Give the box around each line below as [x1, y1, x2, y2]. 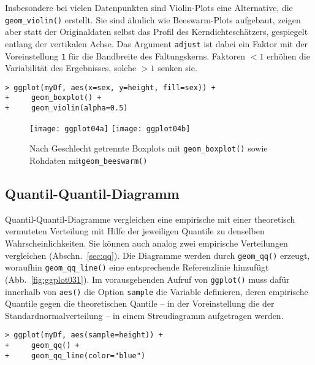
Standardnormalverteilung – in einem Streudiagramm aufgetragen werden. [5, 309, 284, 321]
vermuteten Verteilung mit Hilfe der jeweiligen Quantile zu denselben [5, 225, 265, 237]
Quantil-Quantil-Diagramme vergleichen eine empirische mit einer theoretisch [5, 212, 295, 225]
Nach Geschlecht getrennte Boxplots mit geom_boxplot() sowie [29, 142, 268, 155]
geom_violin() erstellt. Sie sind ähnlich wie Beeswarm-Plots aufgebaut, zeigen [5, 13, 301, 26]
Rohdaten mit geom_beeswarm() [29, 154, 148, 167]
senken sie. [157, 61, 197, 74]
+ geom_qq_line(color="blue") [5, 351, 146, 360]
